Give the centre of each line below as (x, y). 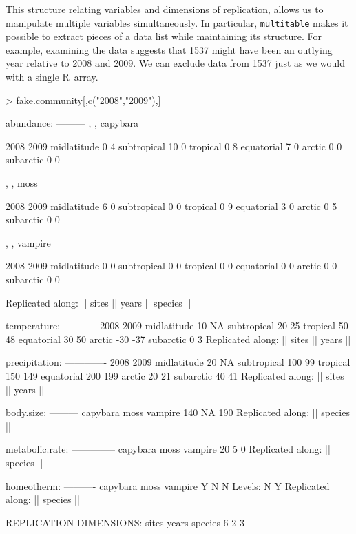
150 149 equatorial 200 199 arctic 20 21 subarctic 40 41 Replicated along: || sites (175, 375)
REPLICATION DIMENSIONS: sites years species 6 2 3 (125, 522)
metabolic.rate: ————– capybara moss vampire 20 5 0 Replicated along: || (168, 449)
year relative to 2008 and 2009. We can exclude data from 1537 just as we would (175, 63)
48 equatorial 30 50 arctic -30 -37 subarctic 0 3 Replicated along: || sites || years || (178, 339)
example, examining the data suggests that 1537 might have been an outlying (169, 49)
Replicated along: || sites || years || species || (98, 302)
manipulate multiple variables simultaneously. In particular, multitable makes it (177, 22)
